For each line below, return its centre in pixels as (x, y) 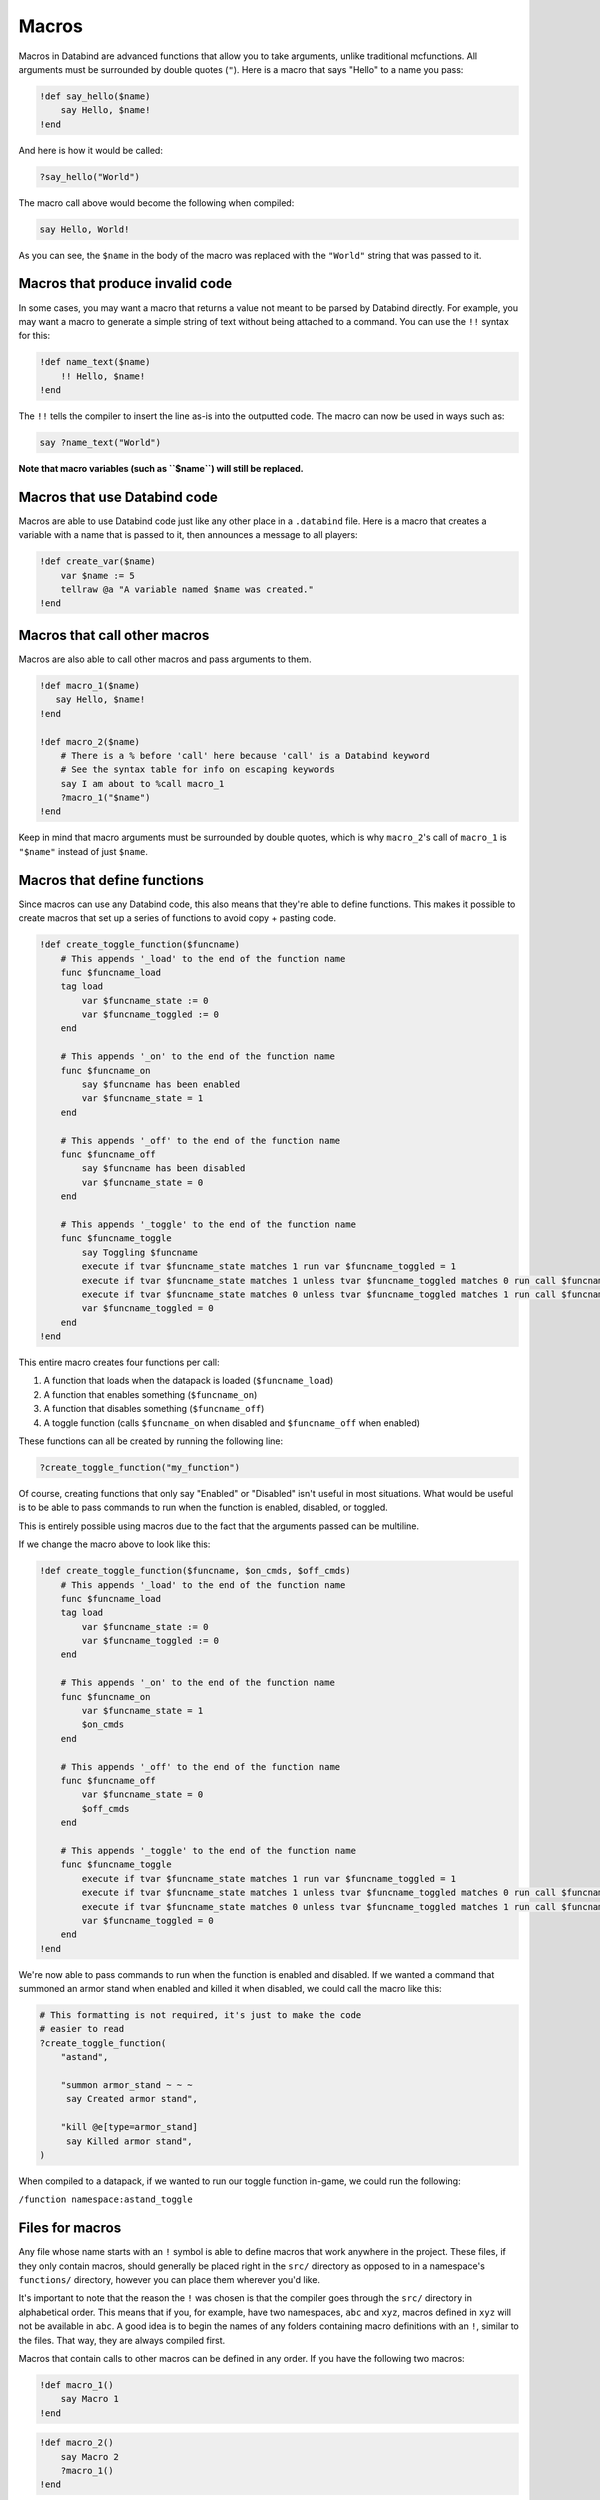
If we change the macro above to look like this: (114, 1544)
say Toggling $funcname (140, 1252)
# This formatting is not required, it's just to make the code (200, 2015)
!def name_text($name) (95, 362)
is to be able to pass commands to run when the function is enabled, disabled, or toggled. (203, 1507)
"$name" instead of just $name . (83, 851)
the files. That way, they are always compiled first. (122, 2340)
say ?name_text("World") (100, 443)
